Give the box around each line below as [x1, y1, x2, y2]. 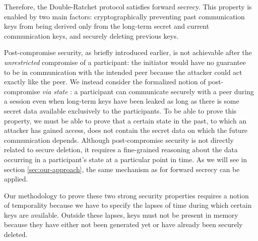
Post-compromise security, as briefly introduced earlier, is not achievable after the [4, 47, 252, 58]
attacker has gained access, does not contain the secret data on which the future [4, 125, 248, 135]
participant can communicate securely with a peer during [80, 86, 254, 96]
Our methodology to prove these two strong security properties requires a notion [4, 190, 249, 200]
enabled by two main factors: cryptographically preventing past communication [4, 11, 245, 21]
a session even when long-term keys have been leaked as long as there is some [4, 96, 239, 106]
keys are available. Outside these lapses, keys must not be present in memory [4, 209, 238, 220]
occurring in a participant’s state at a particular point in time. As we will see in [4, 154, 247, 164]
